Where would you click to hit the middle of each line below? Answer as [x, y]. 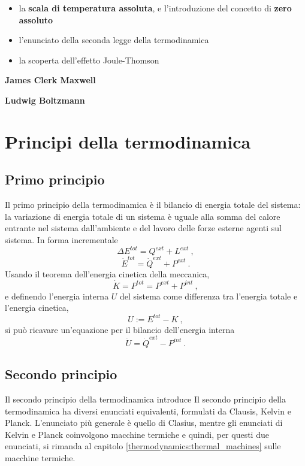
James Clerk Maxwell [50, 80]
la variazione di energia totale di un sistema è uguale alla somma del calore [143, 216]
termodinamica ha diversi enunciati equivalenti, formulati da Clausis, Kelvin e [148, 411]
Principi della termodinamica [128, 141]
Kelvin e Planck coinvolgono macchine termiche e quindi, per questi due [137, 434]
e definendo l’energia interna [57, 296]
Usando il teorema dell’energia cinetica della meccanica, [107, 273]
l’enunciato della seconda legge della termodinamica [114, 40]
